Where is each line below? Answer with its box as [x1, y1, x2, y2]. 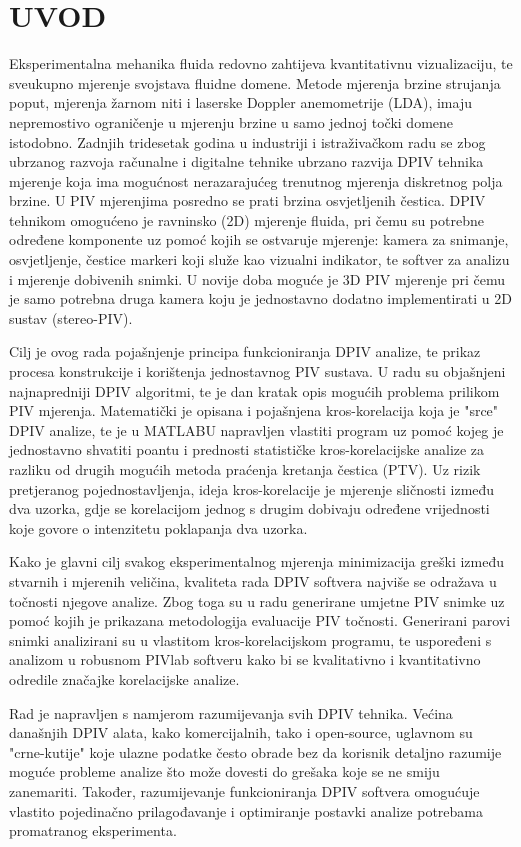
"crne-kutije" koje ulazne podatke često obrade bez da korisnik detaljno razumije [9, 741, 502, 762]
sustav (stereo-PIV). [9, 307, 133, 328]
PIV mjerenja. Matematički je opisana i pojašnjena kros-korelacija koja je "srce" [9, 400, 499, 421]
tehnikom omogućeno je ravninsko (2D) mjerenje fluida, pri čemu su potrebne [9, 209, 484, 230]
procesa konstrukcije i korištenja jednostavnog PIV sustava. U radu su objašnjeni [9, 361, 506, 382]
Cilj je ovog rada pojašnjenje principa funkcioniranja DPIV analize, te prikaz [9, 341, 481, 362]
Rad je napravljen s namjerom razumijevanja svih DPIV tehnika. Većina [9, 702, 453, 723]
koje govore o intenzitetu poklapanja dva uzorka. [9, 517, 308, 538]
